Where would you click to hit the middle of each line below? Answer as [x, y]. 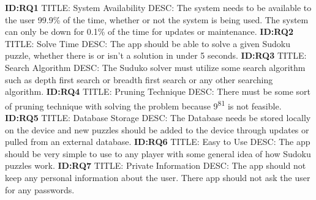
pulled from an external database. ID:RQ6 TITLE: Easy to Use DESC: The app [158, 142]
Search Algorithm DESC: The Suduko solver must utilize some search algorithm [155, 67]
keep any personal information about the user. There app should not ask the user [158, 177]
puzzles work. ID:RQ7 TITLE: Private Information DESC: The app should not [156, 165]
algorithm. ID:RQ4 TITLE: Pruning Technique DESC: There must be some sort [158, 91]
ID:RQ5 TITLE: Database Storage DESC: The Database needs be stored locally [158, 117]
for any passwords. [40, 189]
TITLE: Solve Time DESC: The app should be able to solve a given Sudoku [148, 43]
